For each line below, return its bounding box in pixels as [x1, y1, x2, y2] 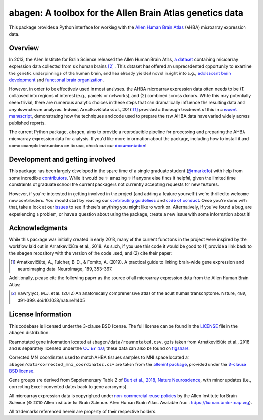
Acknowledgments [9, 224, 68, 232]
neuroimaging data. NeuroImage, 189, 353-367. [18, 266, 113, 272]
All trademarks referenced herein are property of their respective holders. [9, 409, 157, 415]
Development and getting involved [9, 155, 116, 164]
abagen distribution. [9, 330, 50, 336]
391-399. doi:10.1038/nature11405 [18, 297, 85, 303]
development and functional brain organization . [9, 77, 104, 83]
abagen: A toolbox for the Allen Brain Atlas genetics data [9, 7, 244, 18]
